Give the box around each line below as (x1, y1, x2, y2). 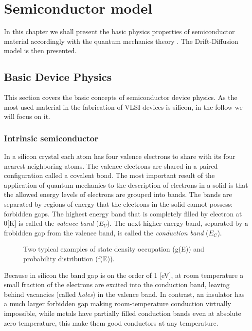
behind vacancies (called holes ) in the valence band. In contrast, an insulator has (4, 289, 245, 299)
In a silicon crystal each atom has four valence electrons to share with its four (4, 151, 235, 161)
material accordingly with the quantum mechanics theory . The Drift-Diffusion (4, 36, 238, 46)
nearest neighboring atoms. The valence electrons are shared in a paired (4, 160, 218, 171)
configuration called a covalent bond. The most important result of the (4, 170, 215, 180)
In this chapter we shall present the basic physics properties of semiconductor (4, 26, 235, 37)
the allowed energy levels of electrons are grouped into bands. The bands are (4, 189, 232, 199)
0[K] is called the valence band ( (4, 218, 99, 228)
